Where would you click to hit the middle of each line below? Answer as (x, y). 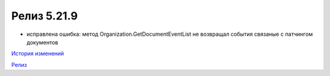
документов (42, 42)
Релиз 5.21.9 (45, 16)
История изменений (38, 54)
